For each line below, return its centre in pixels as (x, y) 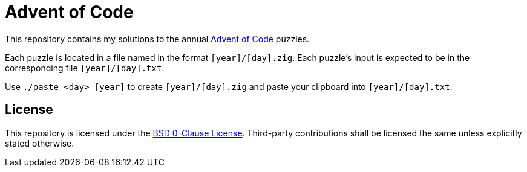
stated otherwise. (40, 143)
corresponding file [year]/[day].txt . (85, 68)
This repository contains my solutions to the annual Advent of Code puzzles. (157, 39)
